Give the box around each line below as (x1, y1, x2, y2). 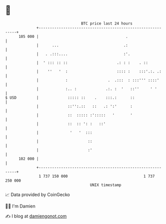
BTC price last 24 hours (81, 21, 133, 26)
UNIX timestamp (90, 182, 122, 188)
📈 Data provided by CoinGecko (5, 192, 70, 198)
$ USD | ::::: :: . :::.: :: (5, 95, 135, 100)
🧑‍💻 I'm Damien (5, 203, 36, 209)
